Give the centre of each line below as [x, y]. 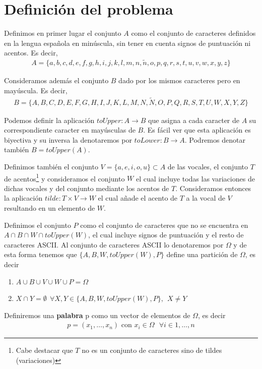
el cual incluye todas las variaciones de [195, 178]
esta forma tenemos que [41, 254]
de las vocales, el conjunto [208, 166]
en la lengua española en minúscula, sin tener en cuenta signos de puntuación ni [127, 43]
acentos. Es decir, [31, 53]
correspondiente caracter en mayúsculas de [70, 130]
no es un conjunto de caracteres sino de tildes [152, 350]
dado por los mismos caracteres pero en [179, 80]
